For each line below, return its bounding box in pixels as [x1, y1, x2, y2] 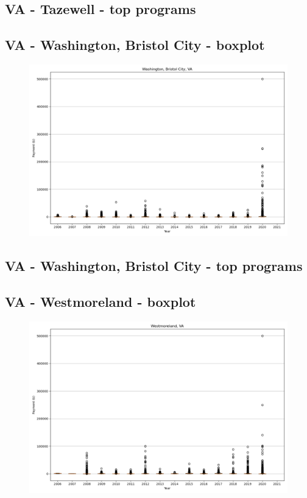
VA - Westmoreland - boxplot [5, 292, 196, 311]
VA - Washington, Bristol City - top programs [5, 256, 303, 275]
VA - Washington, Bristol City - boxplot [5, 35, 265, 54]
